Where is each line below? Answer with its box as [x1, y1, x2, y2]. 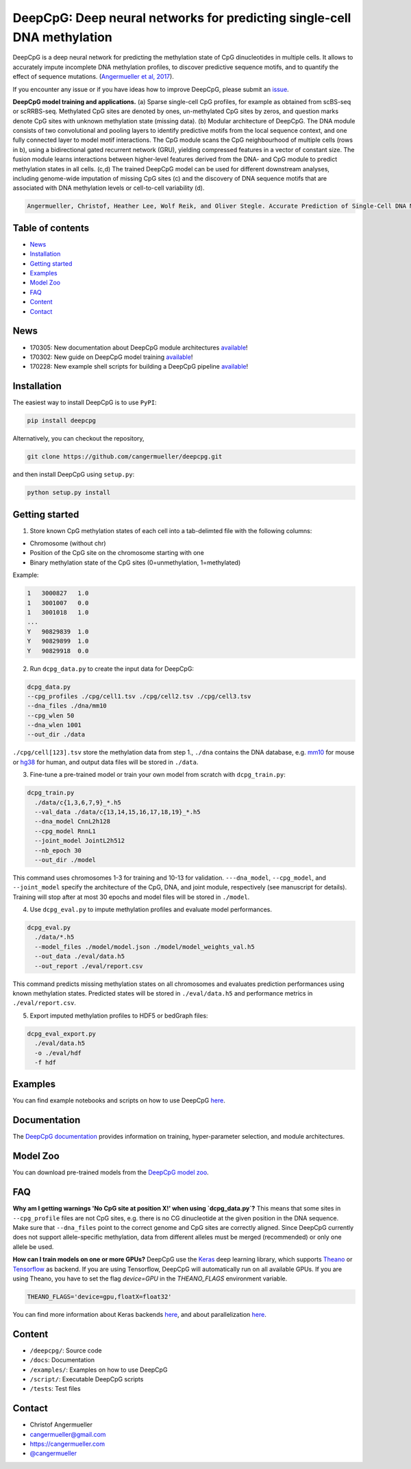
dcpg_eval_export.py [27, 1030, 96, 1037]
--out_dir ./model [34, 856, 96, 863]
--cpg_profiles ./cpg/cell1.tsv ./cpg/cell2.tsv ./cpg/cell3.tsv [27, 692, 251, 700]
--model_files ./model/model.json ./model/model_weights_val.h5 [34, 943, 255, 950]
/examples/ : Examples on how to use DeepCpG [29, 1366, 168, 1374]
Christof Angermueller [29, 1420, 92, 1429]
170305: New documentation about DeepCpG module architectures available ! [29, 343, 248, 351]
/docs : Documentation [29, 1356, 95, 1364]
